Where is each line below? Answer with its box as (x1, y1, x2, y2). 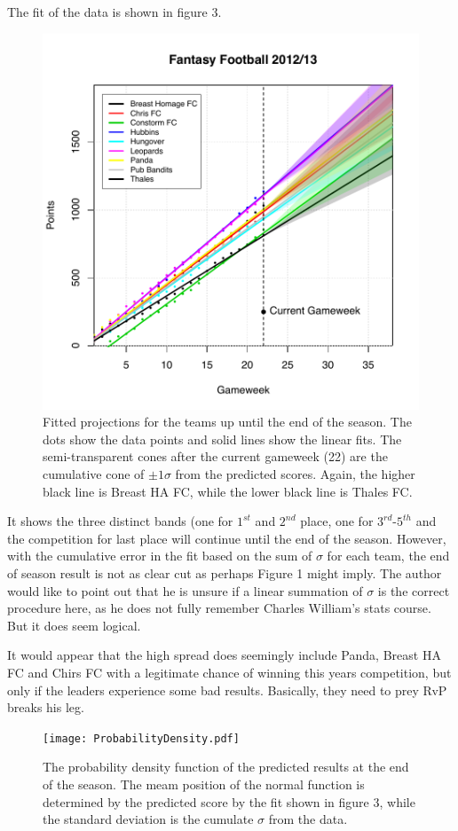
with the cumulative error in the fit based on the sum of (7, 546, 312, 565)
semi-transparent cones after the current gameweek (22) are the (43, 447, 388, 466)
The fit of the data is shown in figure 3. (7, 3, 222, 20)
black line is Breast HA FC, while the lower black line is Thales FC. (43, 482, 413, 500)
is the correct (377, 581, 450, 600)
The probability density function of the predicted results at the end (43, 757, 409, 776)
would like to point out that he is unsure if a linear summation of (7, 581, 363, 600)
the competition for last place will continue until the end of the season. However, (7, 529, 446, 547)
